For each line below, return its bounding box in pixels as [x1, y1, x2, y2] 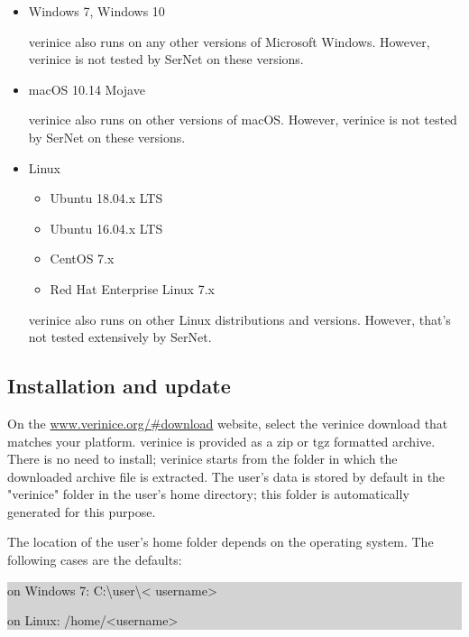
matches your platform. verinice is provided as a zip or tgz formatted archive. [7, 431, 436, 450]
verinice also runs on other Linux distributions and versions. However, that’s [28, 309, 451, 328]
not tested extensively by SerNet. [28, 328, 212, 346]
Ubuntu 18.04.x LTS [50, 189, 163, 208]
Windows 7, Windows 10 [28, 2, 165, 20]
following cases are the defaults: [7, 550, 182, 569]
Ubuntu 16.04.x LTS [50, 218, 163, 237]
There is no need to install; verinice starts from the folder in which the [7, 449, 398, 468]
